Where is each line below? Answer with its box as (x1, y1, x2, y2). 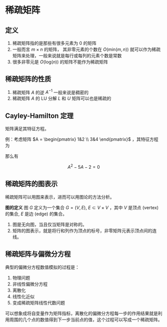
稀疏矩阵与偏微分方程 (5, 250, 71, 259)
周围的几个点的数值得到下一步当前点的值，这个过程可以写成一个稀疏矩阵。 (9, 317, 163, 323)
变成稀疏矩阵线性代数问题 (12, 300, 65, 306)
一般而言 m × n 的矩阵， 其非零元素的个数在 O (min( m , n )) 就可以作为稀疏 (12, 46, 161, 52)
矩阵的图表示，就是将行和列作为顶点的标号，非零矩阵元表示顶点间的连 (12, 228, 157, 234)
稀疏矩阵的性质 (5, 75, 51, 83)
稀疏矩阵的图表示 (5, 180, 58, 188)
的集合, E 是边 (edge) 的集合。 (5, 211, 67, 217)
